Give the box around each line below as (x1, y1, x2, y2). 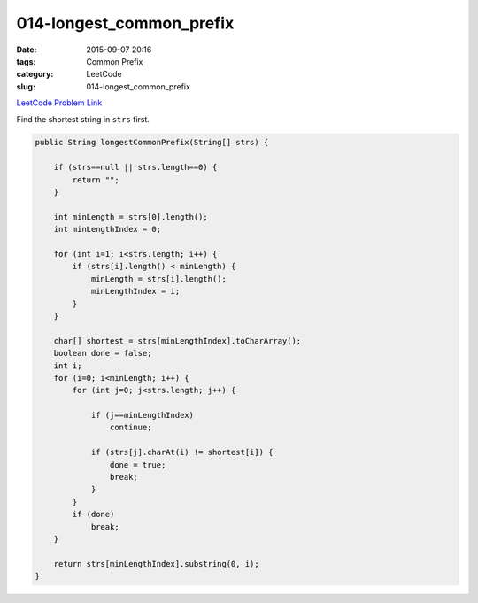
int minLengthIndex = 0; (53, 224, 162, 235)
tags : (16, 56, 36, 66)
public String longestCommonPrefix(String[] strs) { (35, 137, 269, 148)
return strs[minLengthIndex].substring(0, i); (53, 559, 260, 568)
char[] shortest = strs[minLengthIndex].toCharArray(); (53, 336, 302, 345)
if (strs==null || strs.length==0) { (53, 162, 218, 173)
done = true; (109, 460, 166, 469)
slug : (16, 81, 35, 92)
